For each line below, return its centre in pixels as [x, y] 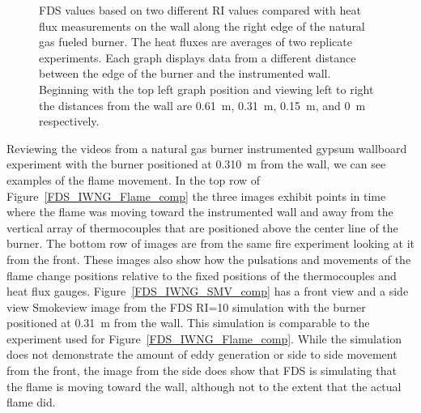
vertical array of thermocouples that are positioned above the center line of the [202, 227]
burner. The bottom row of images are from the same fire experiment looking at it [211, 243]
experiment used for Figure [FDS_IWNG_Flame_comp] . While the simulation [204, 338]
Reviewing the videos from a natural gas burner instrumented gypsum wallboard [207, 148]
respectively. [69, 121]
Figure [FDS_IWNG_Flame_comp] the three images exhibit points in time [196, 196]
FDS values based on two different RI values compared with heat [200, 10]
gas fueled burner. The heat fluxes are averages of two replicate [196, 42]
